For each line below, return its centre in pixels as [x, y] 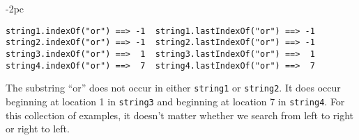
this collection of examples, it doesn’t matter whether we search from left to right [180, 115]
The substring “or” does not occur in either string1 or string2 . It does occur [173, 88]
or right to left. [38, 129]
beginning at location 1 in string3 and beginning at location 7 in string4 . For [175, 101]
